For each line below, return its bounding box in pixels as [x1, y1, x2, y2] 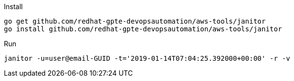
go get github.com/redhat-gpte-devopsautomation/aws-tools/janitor [4, 17, 266, 25]
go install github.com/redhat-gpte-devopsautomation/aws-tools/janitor [4, 25, 282, 33]
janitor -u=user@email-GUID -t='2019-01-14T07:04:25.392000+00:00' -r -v [4, 54, 291, 62]
